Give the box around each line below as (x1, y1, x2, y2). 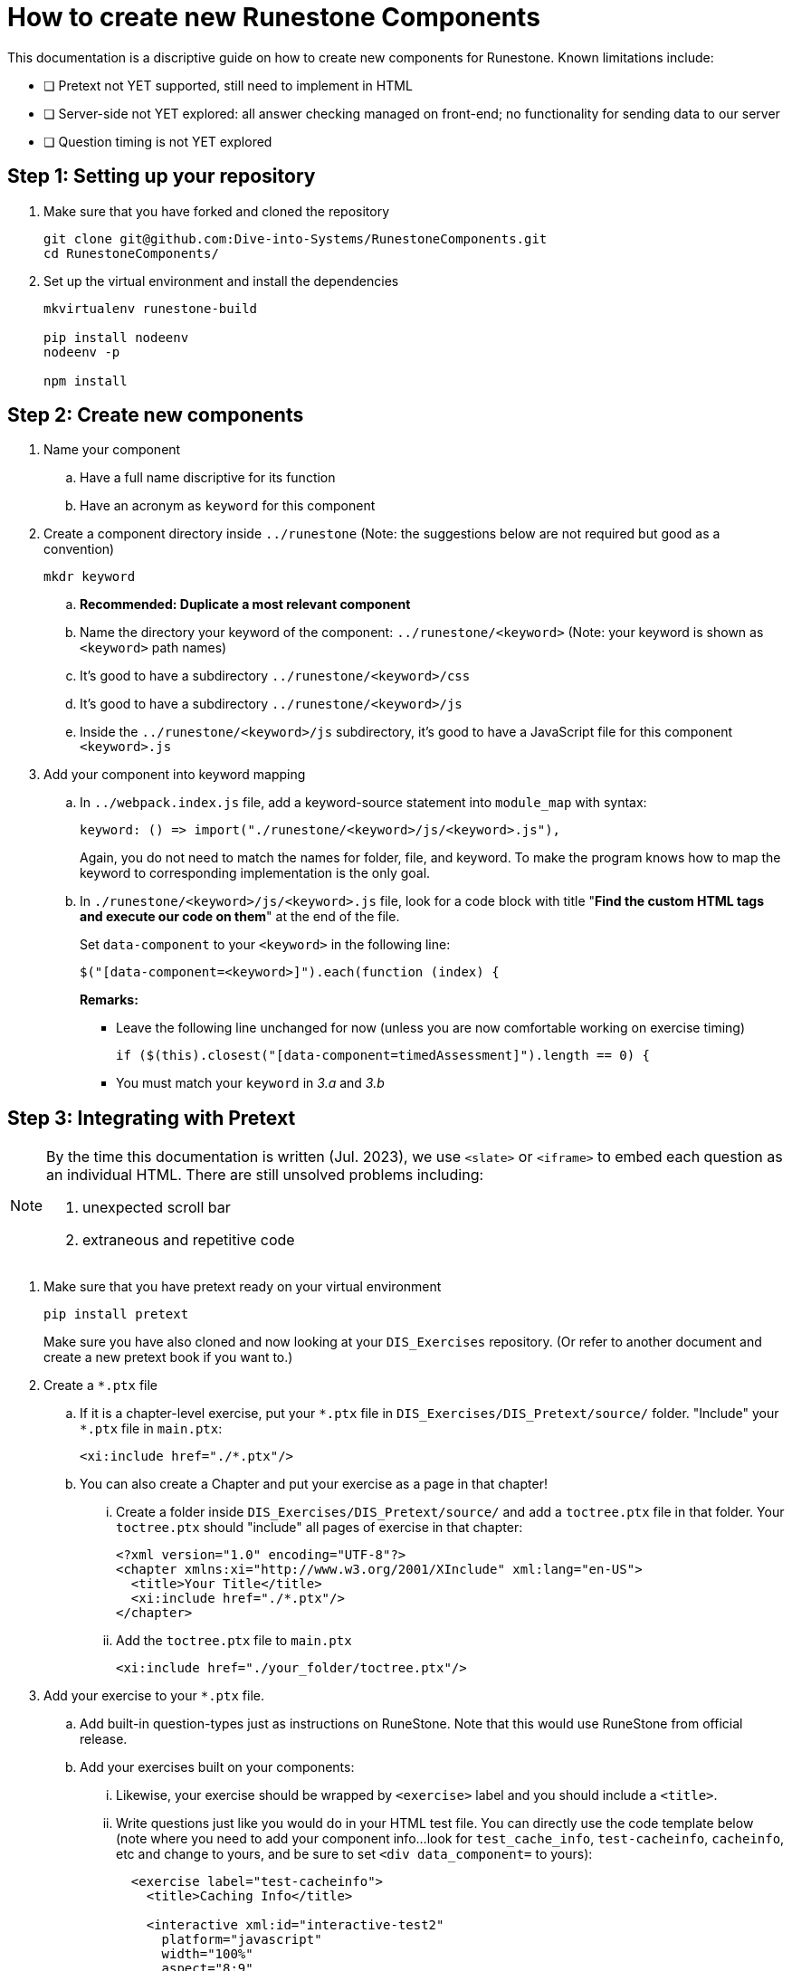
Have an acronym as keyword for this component (80, 498, 376, 514)
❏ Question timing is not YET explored (43, 133, 272, 149)
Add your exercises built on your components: (80, 1759, 355, 1776)
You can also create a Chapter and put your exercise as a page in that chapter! (80, 1476, 548, 1492)
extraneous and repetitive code (82, 1231, 295, 1250)
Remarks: (80, 992, 138, 1008)
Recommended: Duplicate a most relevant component (80, 596, 411, 613)
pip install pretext (43, 1307, 189, 1322)
